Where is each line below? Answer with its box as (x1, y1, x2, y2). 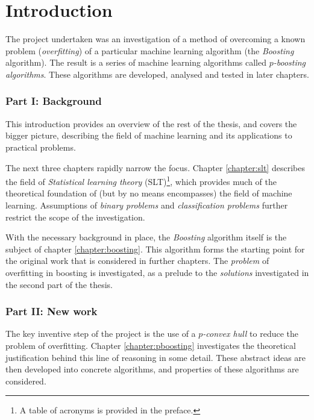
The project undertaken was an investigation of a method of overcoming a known (5, 33, 306, 45)
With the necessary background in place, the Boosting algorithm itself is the (5, 231, 287, 243)
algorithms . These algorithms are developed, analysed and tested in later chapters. (5, 67, 309, 80)
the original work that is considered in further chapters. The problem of (5, 254, 269, 267)
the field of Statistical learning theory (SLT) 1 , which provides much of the (5, 174, 277, 187)
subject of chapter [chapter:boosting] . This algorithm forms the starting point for (5, 242, 305, 255)
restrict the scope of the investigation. (5, 210, 145, 223)
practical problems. (5, 140, 76, 153)
